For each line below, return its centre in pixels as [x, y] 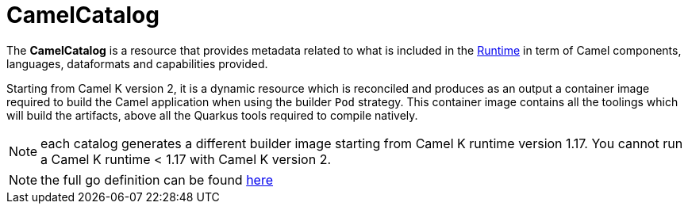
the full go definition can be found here [157, 179]
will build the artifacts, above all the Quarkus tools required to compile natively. [212, 115]
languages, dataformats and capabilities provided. [137, 63]
